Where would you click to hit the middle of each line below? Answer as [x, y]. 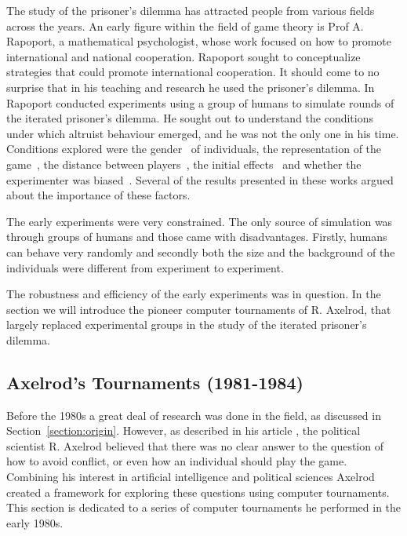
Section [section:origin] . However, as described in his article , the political [184, 430]
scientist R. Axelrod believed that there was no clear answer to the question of [195, 445]
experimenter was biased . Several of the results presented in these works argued [200, 179]
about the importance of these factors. [98, 195]
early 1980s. [35, 522]
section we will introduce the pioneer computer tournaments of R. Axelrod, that [199, 309]
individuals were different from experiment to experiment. [145, 267]
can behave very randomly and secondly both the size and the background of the [201, 252]
